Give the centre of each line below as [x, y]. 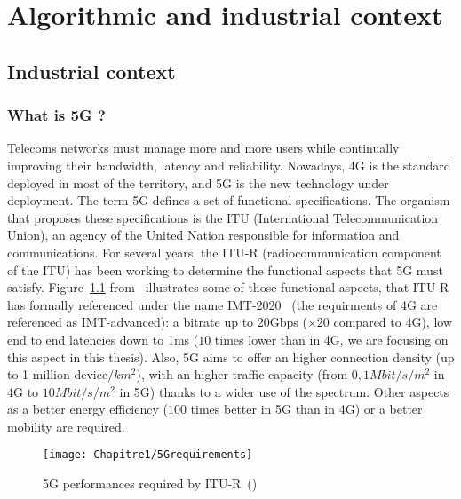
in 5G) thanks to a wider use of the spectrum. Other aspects [284, 391]
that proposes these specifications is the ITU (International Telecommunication [223, 217]
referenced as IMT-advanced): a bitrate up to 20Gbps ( [157, 322]
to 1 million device [58, 374]
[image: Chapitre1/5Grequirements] [148, 455]
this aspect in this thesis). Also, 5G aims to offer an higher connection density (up [231, 356]
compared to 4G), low [393, 322]
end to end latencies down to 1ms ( [103, 339]
